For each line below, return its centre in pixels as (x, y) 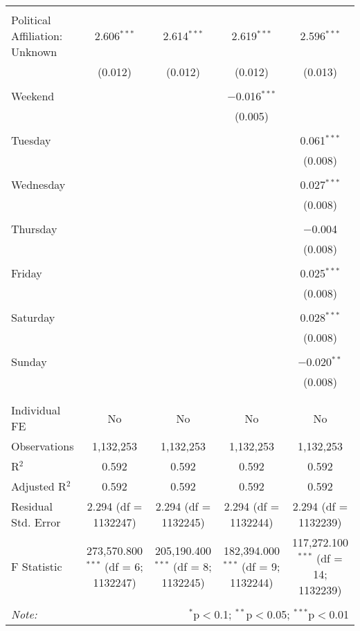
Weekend (33, 96)
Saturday (33, 317)
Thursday (34, 229)
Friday (27, 273)
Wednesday (38, 184)
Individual (36, 410)
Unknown (34, 52)
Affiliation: (37, 36)
